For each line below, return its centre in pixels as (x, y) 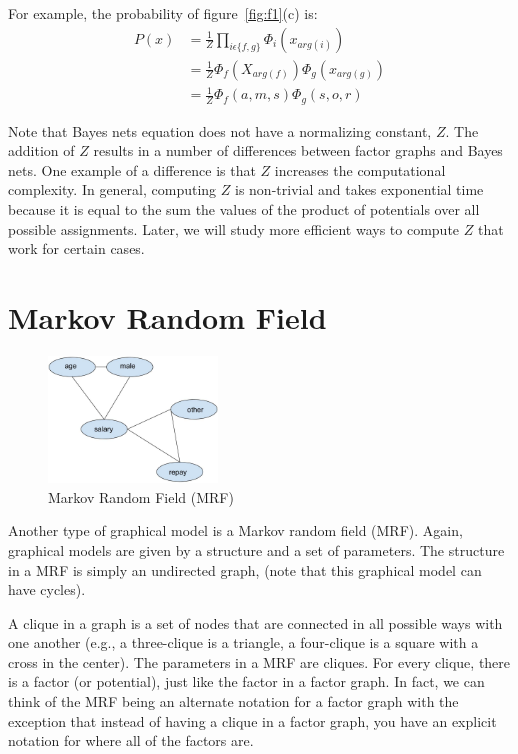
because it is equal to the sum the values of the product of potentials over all (244, 209)
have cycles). (47, 589)
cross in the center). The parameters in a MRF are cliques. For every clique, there (259, 661)
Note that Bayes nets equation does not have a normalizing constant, (220, 130)
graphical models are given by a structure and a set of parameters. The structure (256, 549)
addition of (41, 150)
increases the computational (360, 169)
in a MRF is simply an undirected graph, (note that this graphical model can (245, 569)
